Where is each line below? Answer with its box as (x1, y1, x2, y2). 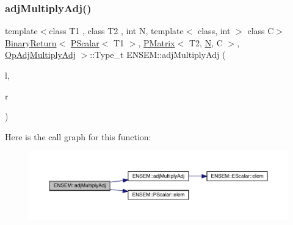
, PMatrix (138, 36, 175, 49)
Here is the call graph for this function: (5, 130, 151, 143)
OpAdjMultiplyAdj (5, 48, 76, 61)
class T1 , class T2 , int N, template (49, 24, 184, 37)
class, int (198, 24, 231, 37)
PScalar (70, 36, 99, 49)
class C (247, 24, 274, 37)
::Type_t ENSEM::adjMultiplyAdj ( (90, 48, 226, 61)
